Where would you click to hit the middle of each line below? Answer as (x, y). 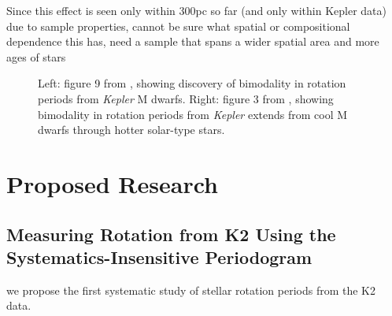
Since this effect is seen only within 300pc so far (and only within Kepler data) (196, 10)
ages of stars (36, 56)
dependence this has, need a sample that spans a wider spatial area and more (193, 41)
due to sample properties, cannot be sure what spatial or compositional (178, 26)
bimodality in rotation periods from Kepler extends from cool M (193, 114)
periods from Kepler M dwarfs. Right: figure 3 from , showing (186, 98)
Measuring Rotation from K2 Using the (171, 234)
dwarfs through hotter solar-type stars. (131, 130)
